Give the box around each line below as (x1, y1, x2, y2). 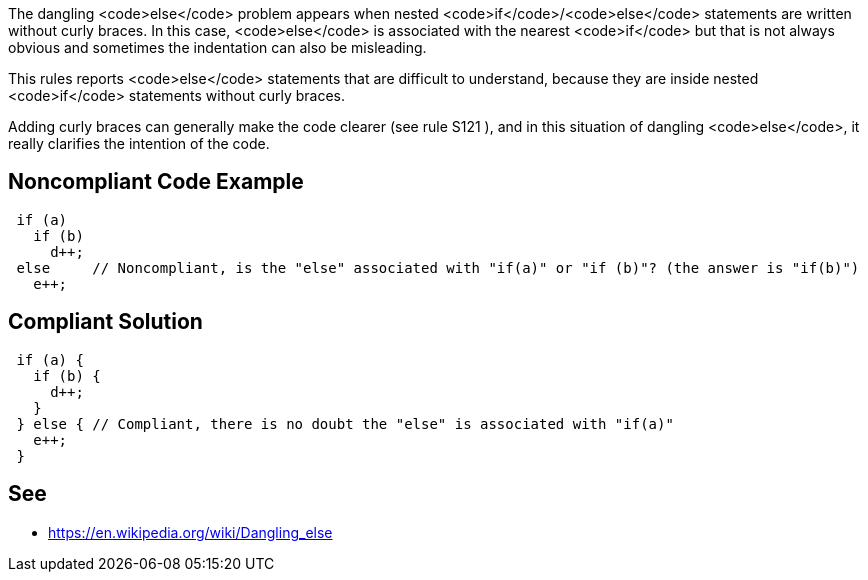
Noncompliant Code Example (8, 169, 304, 195)
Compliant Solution (8, 309, 203, 335)
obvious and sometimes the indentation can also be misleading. (8, 39, 427, 56)
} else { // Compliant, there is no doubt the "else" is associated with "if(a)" (16, 415, 674, 432)
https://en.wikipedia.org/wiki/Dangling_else (48, 523, 333, 541)
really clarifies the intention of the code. (8, 135, 270, 152)
